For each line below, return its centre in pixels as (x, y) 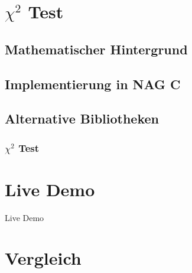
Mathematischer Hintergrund (96, 49)
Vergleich (43, 258)
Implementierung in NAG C (93, 84)
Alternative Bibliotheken (82, 118)
